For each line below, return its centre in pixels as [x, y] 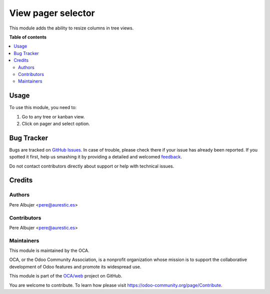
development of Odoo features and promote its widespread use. [75, 266]
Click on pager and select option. [56, 123]
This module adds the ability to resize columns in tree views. [71, 28]
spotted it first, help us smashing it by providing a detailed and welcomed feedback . [96, 157]
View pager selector [52, 13]
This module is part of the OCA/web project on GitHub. [66, 276]
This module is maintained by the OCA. [49, 250]
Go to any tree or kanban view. [53, 116]
